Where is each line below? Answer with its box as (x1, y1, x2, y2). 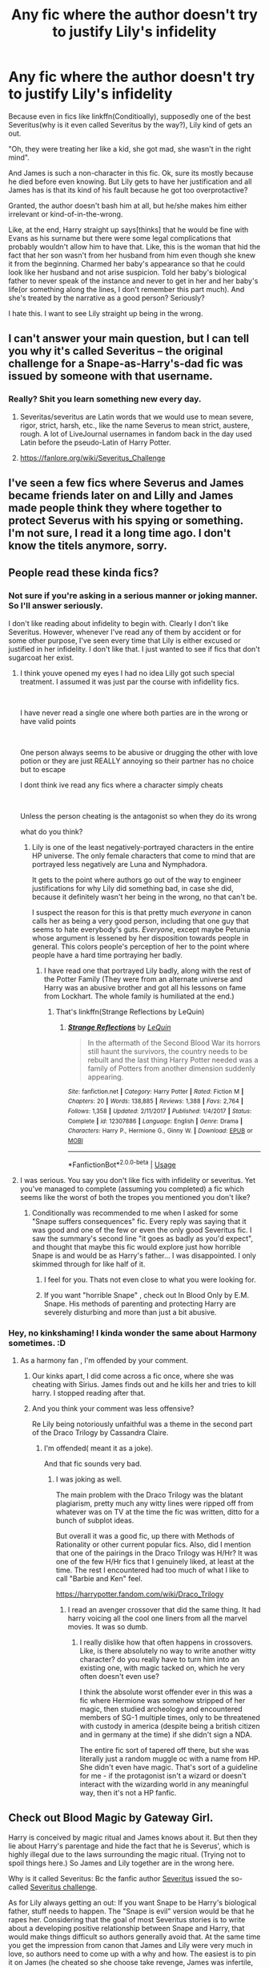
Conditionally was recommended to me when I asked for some (31, 1208, 239, 1218)
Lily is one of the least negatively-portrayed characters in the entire (31, 842, 255, 852)
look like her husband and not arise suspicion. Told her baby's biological (8, 267, 247, 277)
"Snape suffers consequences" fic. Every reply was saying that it (31, 1216, 247, 1226)
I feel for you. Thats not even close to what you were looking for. (43, 1275, 256, 1284)
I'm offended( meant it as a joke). (43, 1443, 154, 1453)
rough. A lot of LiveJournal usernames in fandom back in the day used (19, 429, 252, 438)
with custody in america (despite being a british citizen (79, 1721, 260, 1730)
